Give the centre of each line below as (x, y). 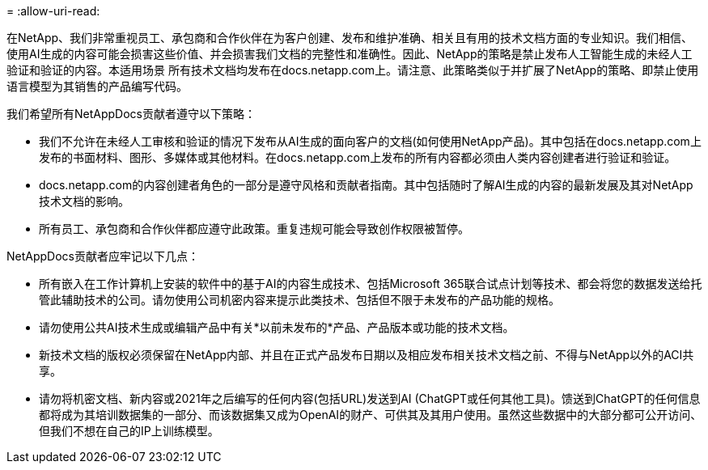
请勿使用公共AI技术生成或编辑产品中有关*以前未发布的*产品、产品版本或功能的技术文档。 (277, 327)
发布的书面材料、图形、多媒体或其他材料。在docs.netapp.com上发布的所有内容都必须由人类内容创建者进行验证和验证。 (358, 157)
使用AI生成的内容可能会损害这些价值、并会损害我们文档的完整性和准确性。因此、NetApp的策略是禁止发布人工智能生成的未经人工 (350, 54)
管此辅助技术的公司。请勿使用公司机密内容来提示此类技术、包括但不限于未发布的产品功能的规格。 (299, 300)
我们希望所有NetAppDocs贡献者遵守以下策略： (131, 114)
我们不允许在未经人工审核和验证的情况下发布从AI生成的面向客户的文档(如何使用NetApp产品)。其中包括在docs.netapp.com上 (370, 141)
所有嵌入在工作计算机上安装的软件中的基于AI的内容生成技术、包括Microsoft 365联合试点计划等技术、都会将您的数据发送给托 (371, 284)
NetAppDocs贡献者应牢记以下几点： (103, 256)
